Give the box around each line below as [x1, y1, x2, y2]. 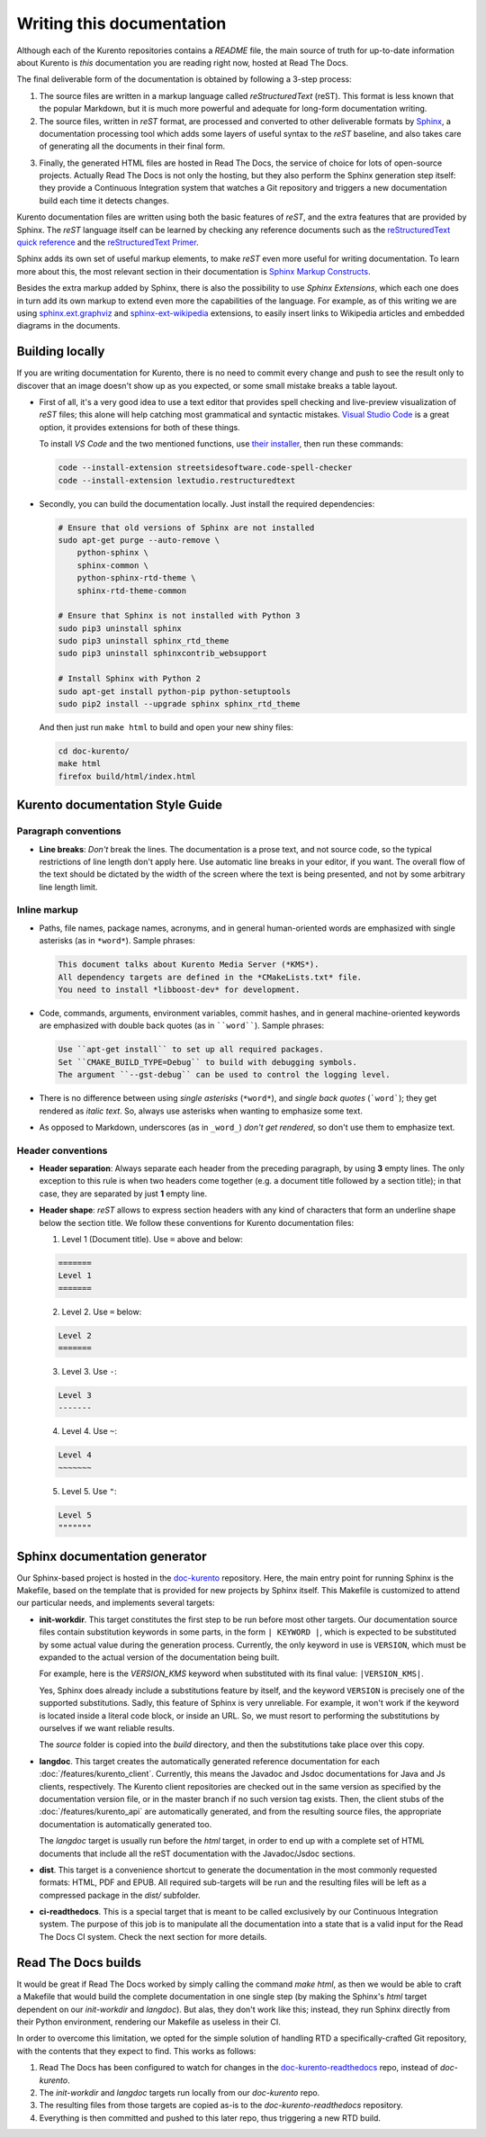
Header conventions [16, 1144, 108, 1157]
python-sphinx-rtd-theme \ [76, 573, 197, 583]
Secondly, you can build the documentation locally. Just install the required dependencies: [39, 498, 375, 509]
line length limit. [39, 881, 98, 892]
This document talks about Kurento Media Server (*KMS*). [58, 960, 319, 969]
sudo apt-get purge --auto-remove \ [58, 535, 220, 545]
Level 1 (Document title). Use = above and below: [61, 1234, 243, 1244]
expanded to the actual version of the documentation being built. [39, 1652, 280, 1663]
